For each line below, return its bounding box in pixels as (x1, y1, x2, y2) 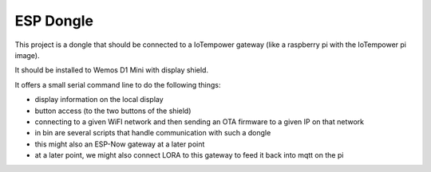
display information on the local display (34, 95, 164, 104)
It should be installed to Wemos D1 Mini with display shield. (14, 65, 209, 75)
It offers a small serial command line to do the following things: (14, 80, 221, 89)
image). (14, 50, 40, 60)
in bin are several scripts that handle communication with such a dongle (34, 128, 271, 138)
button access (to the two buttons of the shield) (34, 106, 192, 115)
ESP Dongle (14, 12, 93, 29)
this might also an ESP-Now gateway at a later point (34, 139, 205, 149)
